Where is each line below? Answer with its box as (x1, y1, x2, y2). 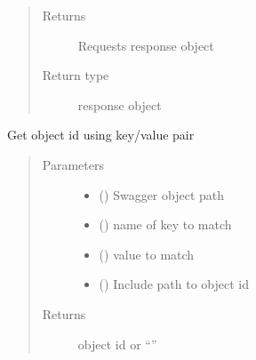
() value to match (99, 244, 195, 263)
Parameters (42, 155, 104, 173)
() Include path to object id (99, 275, 249, 293)
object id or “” (77, 334, 157, 353)
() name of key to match (99, 215, 232, 234)
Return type (42, 66, 109, 84)
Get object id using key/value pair (7, 125, 195, 144)
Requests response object (77, 36, 214, 54)
